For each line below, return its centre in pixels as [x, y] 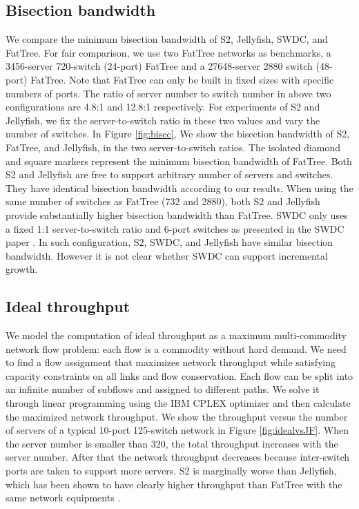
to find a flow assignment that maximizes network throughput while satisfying [171, 362]
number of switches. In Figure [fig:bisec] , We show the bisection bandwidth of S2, [178, 134]
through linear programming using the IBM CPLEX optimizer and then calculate [178, 403]
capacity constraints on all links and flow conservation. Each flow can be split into [179, 375]
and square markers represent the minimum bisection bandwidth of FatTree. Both [179, 161]
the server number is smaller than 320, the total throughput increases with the [172, 443]
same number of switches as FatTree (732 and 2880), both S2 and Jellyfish [163, 201]
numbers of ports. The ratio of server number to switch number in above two [168, 93]
